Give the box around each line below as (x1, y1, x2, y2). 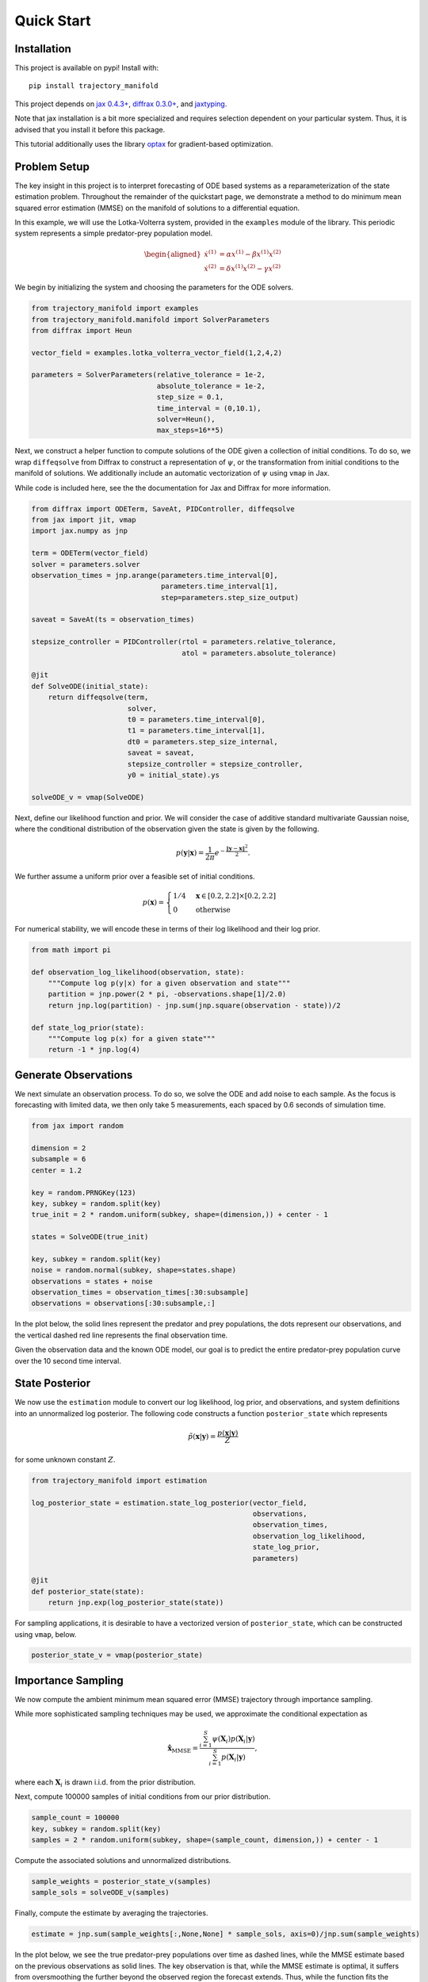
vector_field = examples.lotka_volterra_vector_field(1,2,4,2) (31, 348, 283, 357)
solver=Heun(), (156, 415, 216, 424)
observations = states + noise (31, 1276, 154, 1286)
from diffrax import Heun (31, 326, 132, 335)
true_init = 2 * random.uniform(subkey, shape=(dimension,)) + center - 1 (31, 1210, 329, 1219)
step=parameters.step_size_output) (160, 593, 300, 602)
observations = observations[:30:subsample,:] (31, 1299, 216, 1308)
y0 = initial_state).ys (127, 770, 220, 779)
